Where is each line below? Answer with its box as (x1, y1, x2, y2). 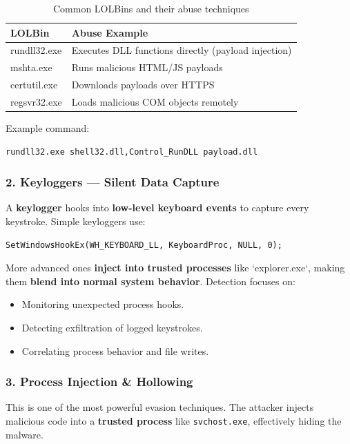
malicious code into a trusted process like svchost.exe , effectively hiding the (6, 414, 342, 428)
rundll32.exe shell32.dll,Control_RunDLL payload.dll (6, 146, 258, 157)
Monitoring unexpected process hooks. (21, 297, 184, 311)
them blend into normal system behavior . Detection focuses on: (6, 273, 295, 288)
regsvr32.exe (10, 94, 62, 108)
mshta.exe (10, 60, 52, 75)
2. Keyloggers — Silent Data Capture (6, 173, 220, 191)
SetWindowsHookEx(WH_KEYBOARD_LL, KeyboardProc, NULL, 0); (6, 240, 282, 250)
